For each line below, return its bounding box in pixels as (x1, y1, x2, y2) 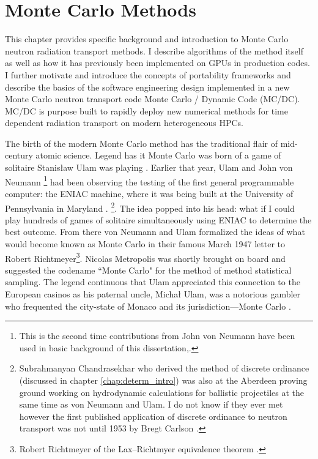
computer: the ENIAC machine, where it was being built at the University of (5, 187, 294, 200)
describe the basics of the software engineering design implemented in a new (5, 80, 290, 93)
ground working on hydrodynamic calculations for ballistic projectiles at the (19, 386, 305, 398)
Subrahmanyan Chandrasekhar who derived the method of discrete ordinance (19, 362, 309, 375)
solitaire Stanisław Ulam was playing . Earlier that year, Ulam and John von (5, 161, 293, 174)
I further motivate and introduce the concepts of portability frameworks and (5, 68, 291, 81)
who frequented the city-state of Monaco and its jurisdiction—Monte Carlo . (5, 299, 291, 312)
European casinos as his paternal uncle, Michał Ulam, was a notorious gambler (5, 287, 301, 300)
